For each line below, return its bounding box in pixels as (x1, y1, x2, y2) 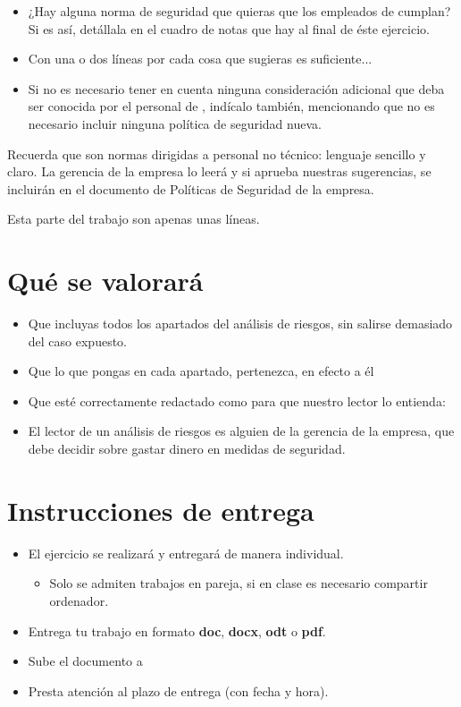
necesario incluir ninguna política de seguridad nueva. (28, 114, 322, 132)
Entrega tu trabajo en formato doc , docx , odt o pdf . (28, 621, 326, 640)
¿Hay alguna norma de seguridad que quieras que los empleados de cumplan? (28, 2, 451, 20)
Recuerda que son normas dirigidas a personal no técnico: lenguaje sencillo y (7, 144, 426, 163)
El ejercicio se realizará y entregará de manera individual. (28, 543, 344, 562)
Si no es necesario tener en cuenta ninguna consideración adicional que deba (28, 79, 445, 98)
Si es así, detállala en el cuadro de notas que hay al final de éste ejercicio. (28, 19, 430, 38)
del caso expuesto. (28, 331, 127, 350)
